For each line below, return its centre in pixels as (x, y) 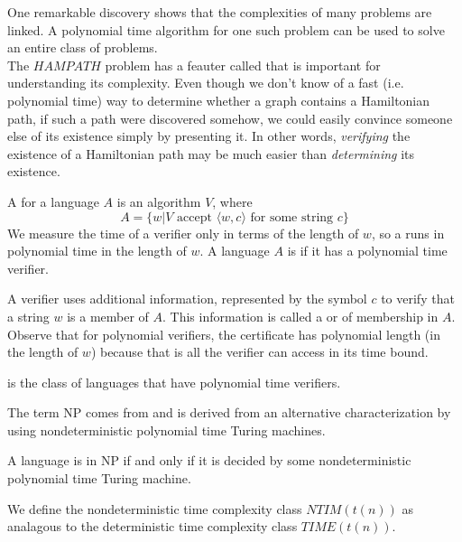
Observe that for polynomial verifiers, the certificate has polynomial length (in (224, 334)
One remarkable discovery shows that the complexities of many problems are (220, 12)
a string (28, 316)
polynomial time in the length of (97, 251)
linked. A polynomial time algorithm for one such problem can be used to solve (226, 29)
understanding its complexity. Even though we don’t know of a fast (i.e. (206, 83)
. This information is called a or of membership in (300, 316)
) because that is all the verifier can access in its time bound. (259, 352)
